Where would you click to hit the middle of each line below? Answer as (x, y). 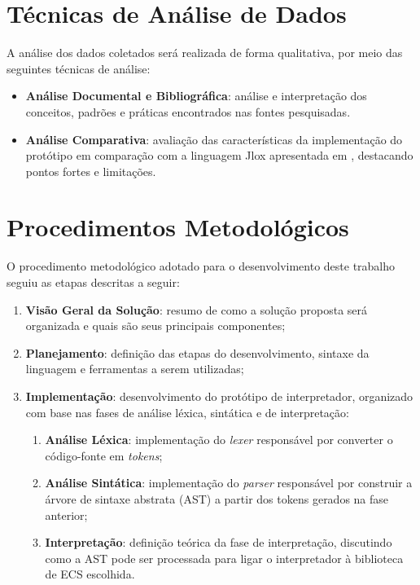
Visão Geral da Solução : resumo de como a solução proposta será (197, 309)
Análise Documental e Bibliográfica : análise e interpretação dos (196, 96)
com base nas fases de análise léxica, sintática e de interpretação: (187, 412)
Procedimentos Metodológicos (178, 227)
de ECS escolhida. (90, 574)
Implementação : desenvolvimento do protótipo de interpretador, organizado (219, 396)
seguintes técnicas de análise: (79, 68)
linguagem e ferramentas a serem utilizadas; (135, 369)
